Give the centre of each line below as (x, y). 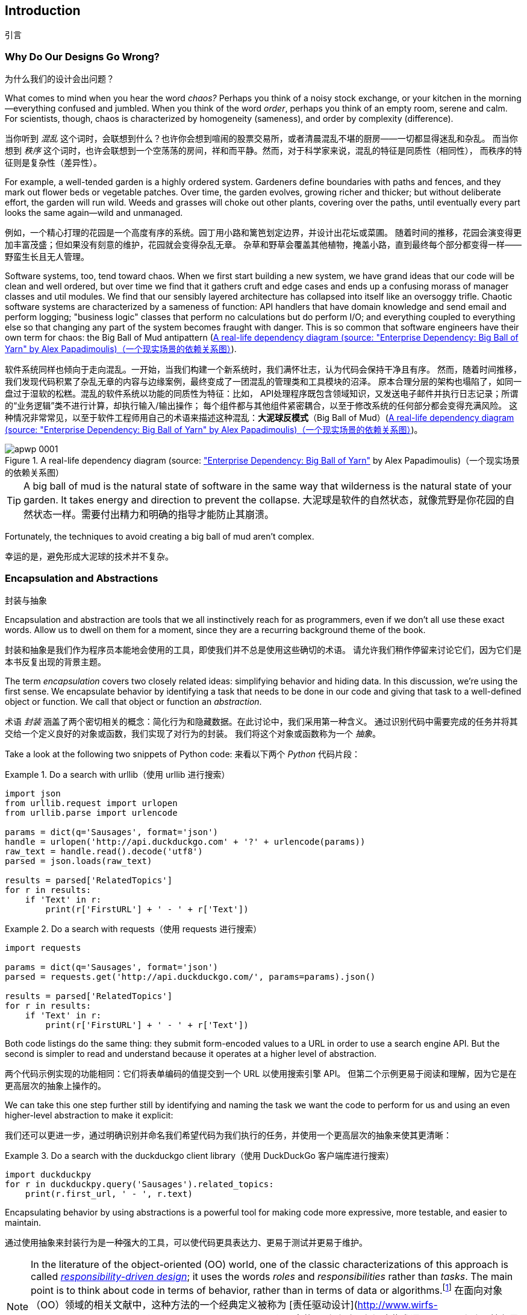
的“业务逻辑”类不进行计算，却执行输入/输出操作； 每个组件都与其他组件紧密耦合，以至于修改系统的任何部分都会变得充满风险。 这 (261, 406)
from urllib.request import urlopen (91, 803)
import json (33, 793)
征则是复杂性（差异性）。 (53, 163)
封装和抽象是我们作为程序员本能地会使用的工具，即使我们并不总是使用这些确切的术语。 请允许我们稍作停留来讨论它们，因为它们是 (263, 649)
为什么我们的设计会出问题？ (60, 79)
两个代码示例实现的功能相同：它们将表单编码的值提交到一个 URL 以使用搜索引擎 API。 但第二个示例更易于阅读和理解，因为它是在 (261, 1073)
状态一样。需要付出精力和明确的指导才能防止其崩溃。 (154, 515)
